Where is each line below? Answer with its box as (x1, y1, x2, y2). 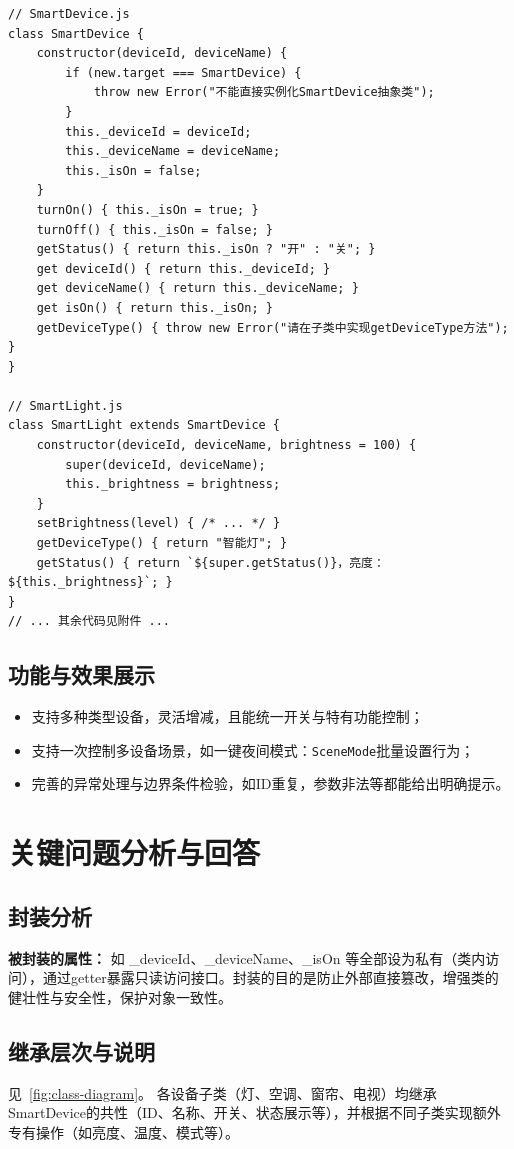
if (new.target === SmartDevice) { (65, 65, 302, 80)
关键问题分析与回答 (8, 832, 261, 873)
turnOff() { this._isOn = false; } (36, 222, 273, 237)
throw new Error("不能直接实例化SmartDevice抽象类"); (93, 85, 435, 100)
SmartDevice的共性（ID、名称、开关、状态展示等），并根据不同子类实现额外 (8, 1102, 501, 1123)
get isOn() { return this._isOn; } (36, 300, 273, 315)
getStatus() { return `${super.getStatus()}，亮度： (36, 555, 385, 570)
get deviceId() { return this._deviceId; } (36, 261, 331, 276)
